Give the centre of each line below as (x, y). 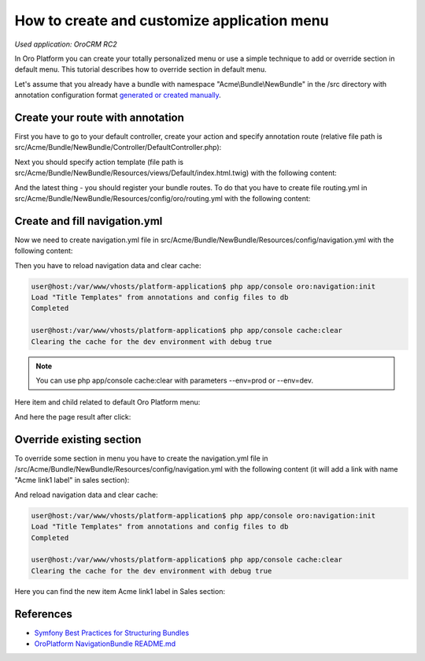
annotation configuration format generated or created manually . (118, 95)
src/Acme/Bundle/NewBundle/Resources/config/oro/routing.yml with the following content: (163, 198)
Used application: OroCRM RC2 (66, 44)
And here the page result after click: (73, 416)
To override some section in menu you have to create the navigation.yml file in (141, 458)
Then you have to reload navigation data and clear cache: (108, 265)
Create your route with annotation (100, 117)
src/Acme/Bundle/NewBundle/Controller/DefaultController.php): (118, 148)
